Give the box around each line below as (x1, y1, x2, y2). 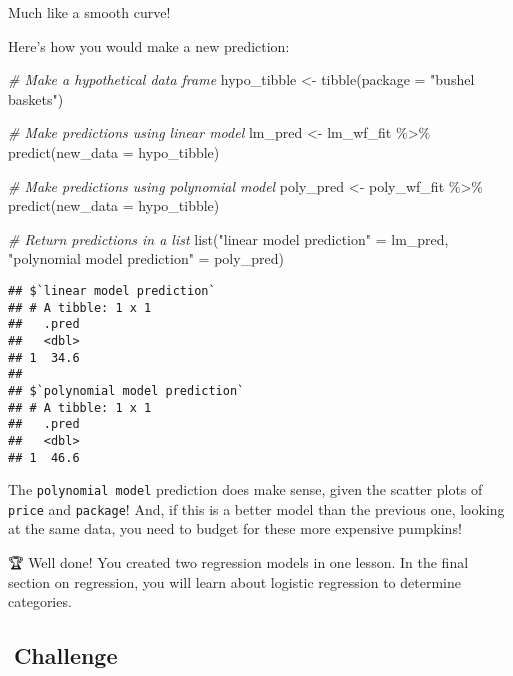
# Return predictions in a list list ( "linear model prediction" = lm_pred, (8, 228, 449, 249)
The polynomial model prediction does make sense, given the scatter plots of (8, 479, 483, 500)
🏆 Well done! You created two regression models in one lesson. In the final (8, 552, 469, 573)
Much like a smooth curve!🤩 (8, 2, 175, 22)
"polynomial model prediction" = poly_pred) (8, 248, 284, 269)
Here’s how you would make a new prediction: (8, 35, 290, 56)
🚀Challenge (8, 640, 118, 671)
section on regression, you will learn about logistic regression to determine (8, 571, 461, 592)
